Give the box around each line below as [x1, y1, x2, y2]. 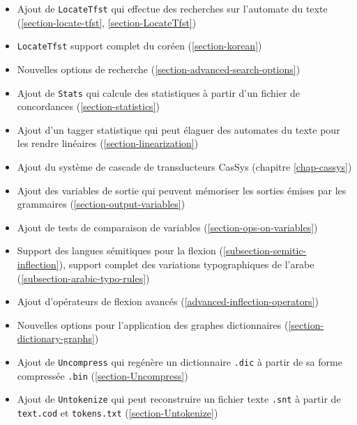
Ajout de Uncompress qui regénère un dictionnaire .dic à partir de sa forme [17, 354, 342, 369]
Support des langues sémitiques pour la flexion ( [17, 243, 223, 258]
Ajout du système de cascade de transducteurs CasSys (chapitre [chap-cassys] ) [17, 159, 352, 173]
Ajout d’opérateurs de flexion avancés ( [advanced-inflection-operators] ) [17, 294, 319, 309]
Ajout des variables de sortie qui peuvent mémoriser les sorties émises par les [17, 183, 347, 197]
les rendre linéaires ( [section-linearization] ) [17, 136, 199, 150]
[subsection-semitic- [223, 243, 307, 258]
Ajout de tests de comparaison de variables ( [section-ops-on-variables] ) [17, 219, 318, 234]
